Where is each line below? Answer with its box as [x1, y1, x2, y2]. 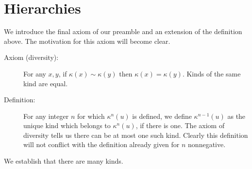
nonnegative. [188, 139, 226, 150]
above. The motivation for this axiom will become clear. [4, 36, 170, 46]
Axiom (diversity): [4, 52, 59, 62]
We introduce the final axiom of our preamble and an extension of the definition [4, 26, 242, 37]
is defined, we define [132, 111, 192, 121]
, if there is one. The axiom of [135, 120, 225, 131]
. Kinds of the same [182, 68, 241, 78]
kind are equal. [23, 78, 68, 88]
